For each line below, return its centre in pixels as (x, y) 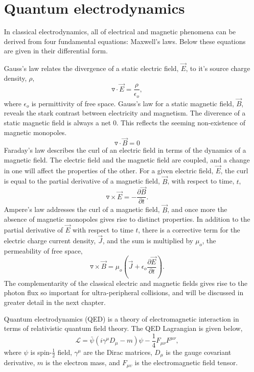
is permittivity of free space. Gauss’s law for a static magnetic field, (133, 103)
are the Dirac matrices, (118, 352)
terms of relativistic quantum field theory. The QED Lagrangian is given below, (123, 328)
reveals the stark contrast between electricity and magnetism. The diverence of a (125, 113)
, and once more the (197, 209)
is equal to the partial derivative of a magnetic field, (82, 181)
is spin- (41, 352)
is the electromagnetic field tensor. (186, 362)
